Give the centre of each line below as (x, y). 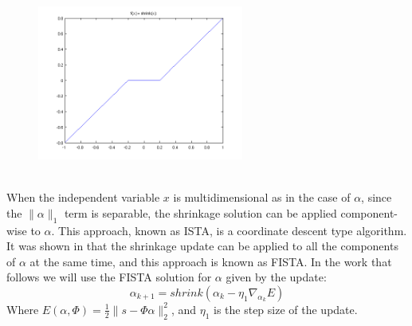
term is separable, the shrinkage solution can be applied (200, 212)
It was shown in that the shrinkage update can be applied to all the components (202, 246)
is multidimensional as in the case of (262, 197)
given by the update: (276, 277)
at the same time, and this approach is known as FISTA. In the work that (211, 261)
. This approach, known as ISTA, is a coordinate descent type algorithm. (229, 230)
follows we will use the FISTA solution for (109, 277)
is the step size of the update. (286, 309)
